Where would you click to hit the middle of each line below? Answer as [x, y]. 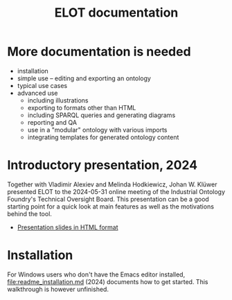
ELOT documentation [116, 13]
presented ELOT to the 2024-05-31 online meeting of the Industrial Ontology [116, 191]
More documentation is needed [99, 52]
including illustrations [58, 100]
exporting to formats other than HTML [82, 107]
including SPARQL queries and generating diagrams [101, 115]
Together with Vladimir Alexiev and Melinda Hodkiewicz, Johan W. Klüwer [112, 184]
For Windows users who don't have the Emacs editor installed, [96, 274]
